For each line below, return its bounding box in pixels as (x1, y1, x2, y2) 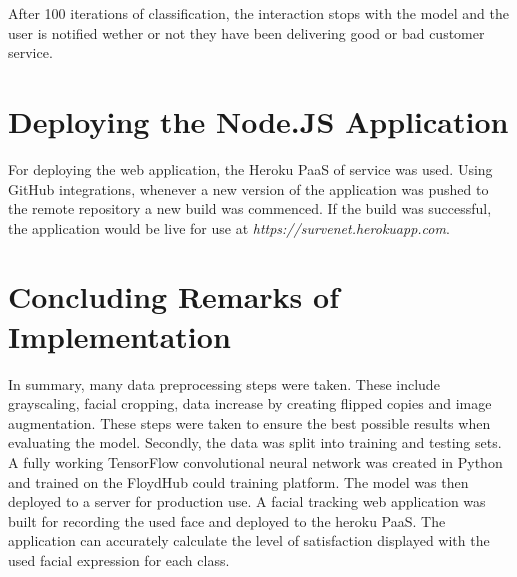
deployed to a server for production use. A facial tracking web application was (8, 491, 486, 512)
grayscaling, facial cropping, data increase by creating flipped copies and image (8, 393, 492, 414)
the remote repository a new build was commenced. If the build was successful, (8, 198, 492, 219)
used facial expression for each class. (8, 549, 230, 570)
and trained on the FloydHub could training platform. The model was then (8, 471, 469, 492)
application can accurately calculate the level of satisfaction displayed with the (8, 530, 490, 551)
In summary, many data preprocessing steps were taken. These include (8, 373, 440, 394)
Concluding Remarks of (8, 276, 339, 317)
